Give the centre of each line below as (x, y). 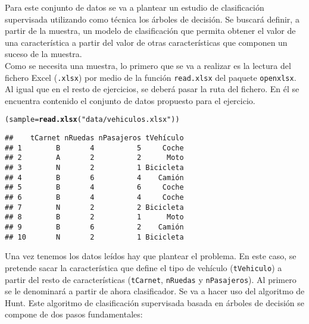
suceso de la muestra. (43, 54)
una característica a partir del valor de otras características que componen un (146, 42)
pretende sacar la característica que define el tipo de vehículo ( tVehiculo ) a (143, 267)
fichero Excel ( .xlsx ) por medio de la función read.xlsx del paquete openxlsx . (151, 77)
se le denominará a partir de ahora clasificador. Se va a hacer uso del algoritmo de (155, 291)
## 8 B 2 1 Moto (94, 217)
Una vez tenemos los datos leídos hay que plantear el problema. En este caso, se (151, 256)
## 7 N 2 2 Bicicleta (94, 207)
